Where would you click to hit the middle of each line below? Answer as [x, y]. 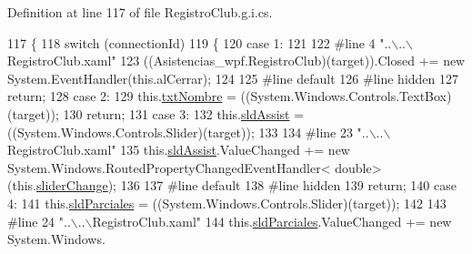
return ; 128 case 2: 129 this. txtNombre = [122, 96]
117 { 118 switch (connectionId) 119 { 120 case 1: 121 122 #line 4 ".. [200, 42]
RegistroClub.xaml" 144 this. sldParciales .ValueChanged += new [272, 221]
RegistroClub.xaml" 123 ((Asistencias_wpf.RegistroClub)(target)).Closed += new [236, 61]
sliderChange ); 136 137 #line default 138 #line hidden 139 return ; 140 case [246, 185]
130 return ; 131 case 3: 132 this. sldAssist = [184, 113]
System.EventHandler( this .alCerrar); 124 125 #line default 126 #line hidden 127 [233, 78]
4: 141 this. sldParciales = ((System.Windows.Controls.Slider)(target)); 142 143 [227, 203]
